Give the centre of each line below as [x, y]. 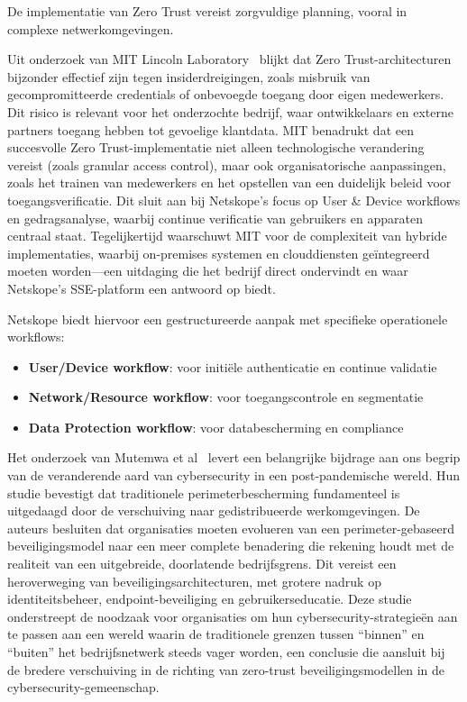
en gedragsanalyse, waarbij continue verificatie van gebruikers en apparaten [215, 218]
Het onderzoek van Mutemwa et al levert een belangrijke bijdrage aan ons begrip [234, 457]
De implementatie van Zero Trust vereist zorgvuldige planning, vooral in [207, 11]
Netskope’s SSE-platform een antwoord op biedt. [142, 288]
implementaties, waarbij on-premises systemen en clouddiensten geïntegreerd [219, 253]
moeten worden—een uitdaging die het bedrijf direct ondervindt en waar [208, 271]
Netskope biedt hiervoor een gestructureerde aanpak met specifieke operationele [228, 319]
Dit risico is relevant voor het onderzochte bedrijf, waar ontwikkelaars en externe [230, 111]
